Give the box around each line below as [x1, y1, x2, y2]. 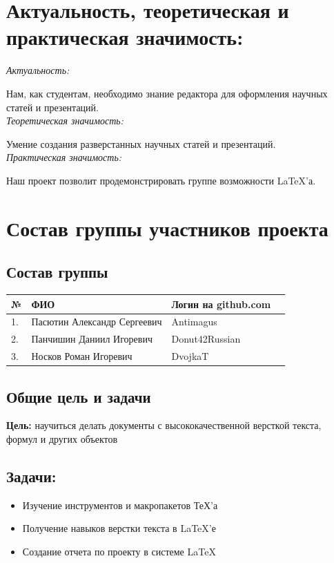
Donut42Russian [171, 332, 241, 346]
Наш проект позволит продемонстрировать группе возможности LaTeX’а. [6, 173, 316, 187]
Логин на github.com [171, 296, 271, 311]
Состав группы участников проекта [6, 213, 328, 242]
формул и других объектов [6, 431, 118, 446]
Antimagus [171, 314, 217, 329]
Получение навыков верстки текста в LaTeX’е [22, 521, 216, 535]
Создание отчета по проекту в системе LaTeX [22, 544, 216, 558]
